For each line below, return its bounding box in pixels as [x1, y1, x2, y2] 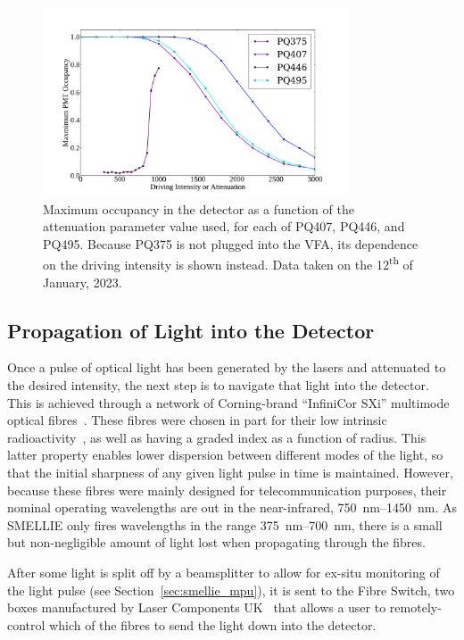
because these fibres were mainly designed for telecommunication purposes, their [7, 480, 447, 499]
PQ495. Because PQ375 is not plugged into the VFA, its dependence [43, 234, 418, 253]
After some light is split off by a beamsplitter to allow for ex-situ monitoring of [7, 562, 440, 581]
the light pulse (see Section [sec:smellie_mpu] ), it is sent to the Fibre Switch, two [7, 580, 455, 599]
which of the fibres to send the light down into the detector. [49, 615, 377, 634]
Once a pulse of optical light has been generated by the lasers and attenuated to [7, 358, 446, 377]
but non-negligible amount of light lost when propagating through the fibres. [7, 533, 426, 552]
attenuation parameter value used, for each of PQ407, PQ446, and [43, 217, 405, 236]
